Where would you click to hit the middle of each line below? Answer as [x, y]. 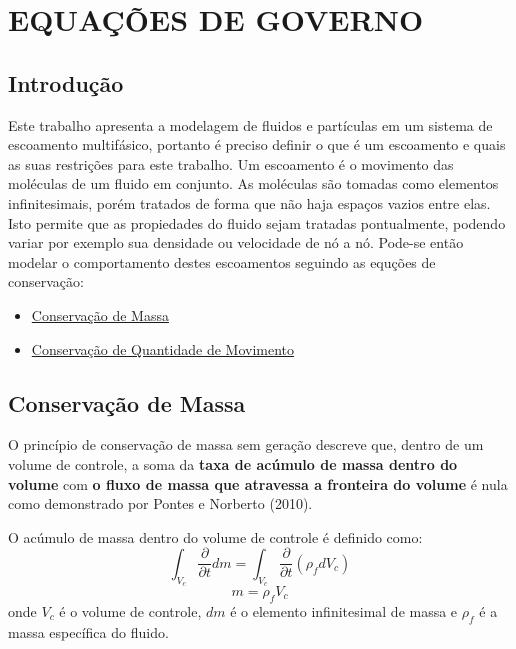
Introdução [66, 82]
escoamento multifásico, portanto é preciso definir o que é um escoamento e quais [257, 144]
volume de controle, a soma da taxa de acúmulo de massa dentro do [233, 463]
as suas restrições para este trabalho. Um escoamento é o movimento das [231, 163]
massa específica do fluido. [88, 631]
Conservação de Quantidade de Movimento [163, 348]
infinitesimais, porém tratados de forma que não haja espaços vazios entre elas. [249, 202]
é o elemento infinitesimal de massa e [344, 610]
